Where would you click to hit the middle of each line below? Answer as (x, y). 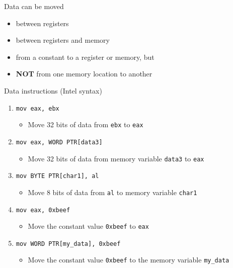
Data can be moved (34, 6)
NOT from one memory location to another (84, 74)
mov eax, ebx (37, 108)
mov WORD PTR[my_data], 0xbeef (68, 244)
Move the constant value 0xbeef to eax (88, 226)
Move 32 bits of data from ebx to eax (86, 124)
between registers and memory (63, 40)
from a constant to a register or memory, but (85, 57)
